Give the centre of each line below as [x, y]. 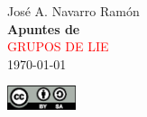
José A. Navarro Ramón [73, 11]
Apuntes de [44, 28]
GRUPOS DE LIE [58, 46]
